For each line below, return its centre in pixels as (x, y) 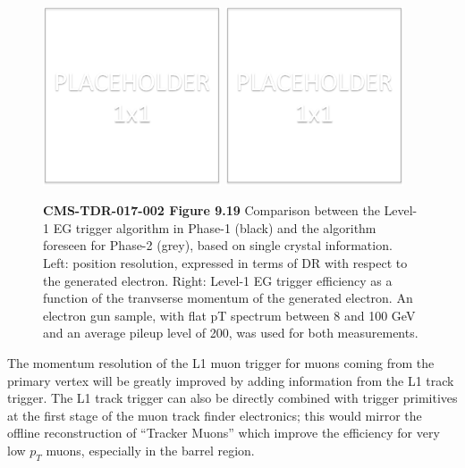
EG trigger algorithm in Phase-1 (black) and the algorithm (215, 227)
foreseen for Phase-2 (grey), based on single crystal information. (218, 245)
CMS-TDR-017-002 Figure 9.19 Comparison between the (211, 210)
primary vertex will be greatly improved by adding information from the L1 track (231, 380)
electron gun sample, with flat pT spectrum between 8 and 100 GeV (229, 315)
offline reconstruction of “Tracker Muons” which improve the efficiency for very (224, 433)
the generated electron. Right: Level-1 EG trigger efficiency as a (218, 280)
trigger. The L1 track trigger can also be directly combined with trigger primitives (232, 398)
